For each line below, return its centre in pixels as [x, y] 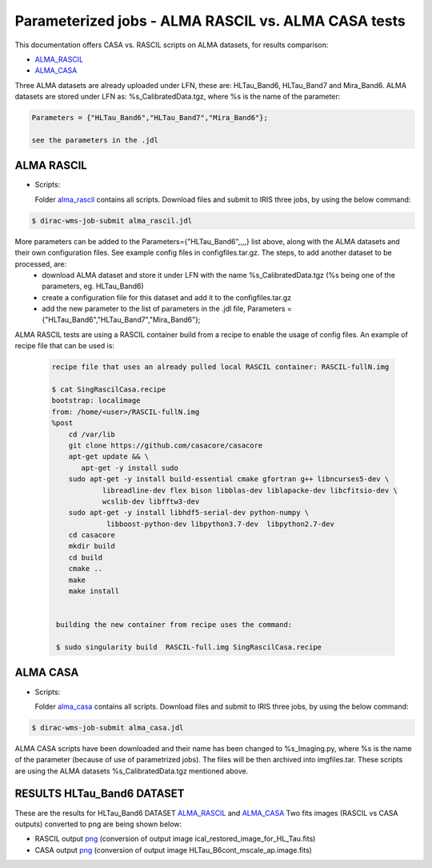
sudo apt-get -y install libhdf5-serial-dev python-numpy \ [189, 513]
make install [94, 591]
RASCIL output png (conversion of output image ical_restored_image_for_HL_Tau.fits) [175, 839]
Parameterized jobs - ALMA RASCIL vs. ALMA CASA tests [210, 21]
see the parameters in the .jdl [95, 140]
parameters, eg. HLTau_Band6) [93, 286]
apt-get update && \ [109, 457]
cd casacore [92, 535]
